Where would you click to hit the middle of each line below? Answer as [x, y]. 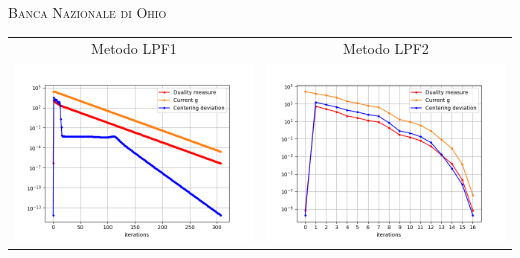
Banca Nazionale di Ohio [87, 12]
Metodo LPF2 [386, 48]
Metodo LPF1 [134, 48]
